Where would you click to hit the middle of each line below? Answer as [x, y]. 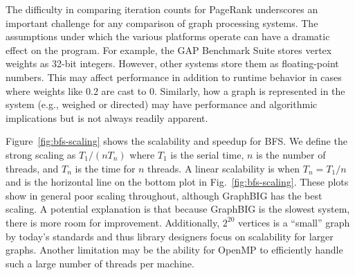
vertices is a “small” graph [294, 222]
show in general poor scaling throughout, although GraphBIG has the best [164, 195]
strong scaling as [41, 154]
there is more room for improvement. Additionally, [113, 222]
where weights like [44, 90]
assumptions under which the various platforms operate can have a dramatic [168, 36]
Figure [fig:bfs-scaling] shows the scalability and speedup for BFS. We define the [176, 141]
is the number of [291, 154]
